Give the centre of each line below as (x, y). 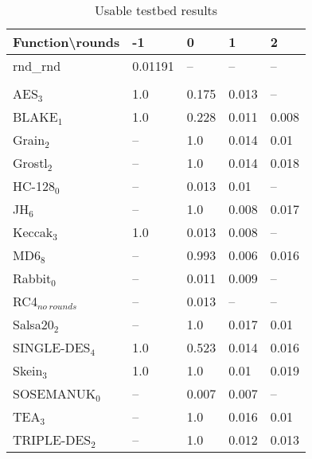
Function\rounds (66, 42)
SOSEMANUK (55, 393)
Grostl (30, 163)
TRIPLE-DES (52, 440)
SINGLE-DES (52, 347)
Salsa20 (33, 324)
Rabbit (32, 278)
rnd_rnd (37, 66)
